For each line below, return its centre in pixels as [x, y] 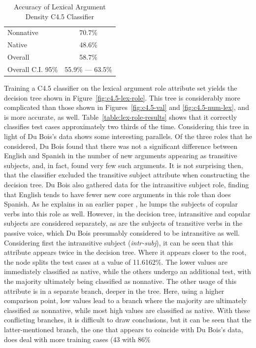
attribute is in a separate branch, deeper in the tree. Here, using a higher [114, 291]
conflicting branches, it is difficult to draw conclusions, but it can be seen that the [128, 320]
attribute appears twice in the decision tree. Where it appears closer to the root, [125, 252]
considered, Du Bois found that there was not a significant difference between [121, 146]
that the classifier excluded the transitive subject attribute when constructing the [127, 175]
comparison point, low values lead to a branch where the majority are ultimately [126, 300]
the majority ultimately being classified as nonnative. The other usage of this [120, 281]
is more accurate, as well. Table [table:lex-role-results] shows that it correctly [121, 117]
